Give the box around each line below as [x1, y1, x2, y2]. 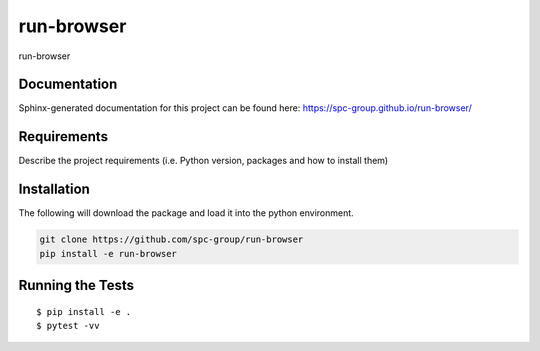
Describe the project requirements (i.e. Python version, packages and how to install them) [18, 155, 389, 167]
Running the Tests [18, 277, 135, 294]
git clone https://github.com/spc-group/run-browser [39, 234, 304, 245]
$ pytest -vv [36, 320, 100, 332]
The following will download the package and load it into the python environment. [18, 207, 354, 219]
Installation [18, 181, 90, 198]
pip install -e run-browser [39, 248, 177, 259]
